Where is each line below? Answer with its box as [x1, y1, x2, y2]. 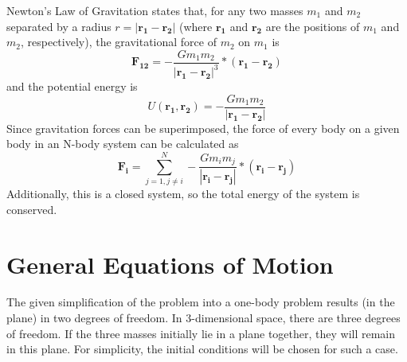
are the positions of [265, 18, 360, 34]
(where [179, 18, 213, 34]
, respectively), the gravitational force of [20, 33, 217, 50]
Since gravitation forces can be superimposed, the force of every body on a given [6, 119, 400, 136]
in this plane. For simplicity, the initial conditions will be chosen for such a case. [6, 341, 398, 357]
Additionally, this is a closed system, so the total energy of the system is [6, 185, 360, 202]
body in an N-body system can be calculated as [6, 135, 239, 152]
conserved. [6, 200, 57, 217]
